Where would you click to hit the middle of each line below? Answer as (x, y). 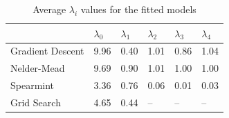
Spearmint (33, 85)
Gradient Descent (47, 51)
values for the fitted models (138, 9)
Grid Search (36, 102)
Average (49, 9)
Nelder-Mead (38, 68)
